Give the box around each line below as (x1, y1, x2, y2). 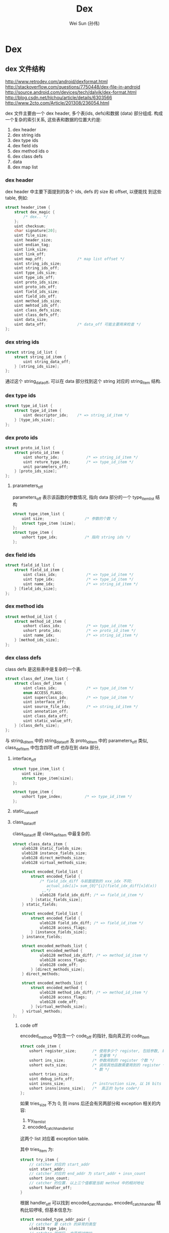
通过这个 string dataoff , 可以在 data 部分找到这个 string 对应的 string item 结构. (5, 378, 162, 385)
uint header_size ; (14, 237, 53, 243)
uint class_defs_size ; (14, 308, 62, 313)
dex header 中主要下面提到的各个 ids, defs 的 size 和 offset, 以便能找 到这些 (5, 189, 162, 195)
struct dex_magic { (14, 209, 55, 214)
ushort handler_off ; (29, 1185, 72, 1190)
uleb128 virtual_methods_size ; (22, 860, 88, 865)
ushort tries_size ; (29, 1072, 70, 1077)
